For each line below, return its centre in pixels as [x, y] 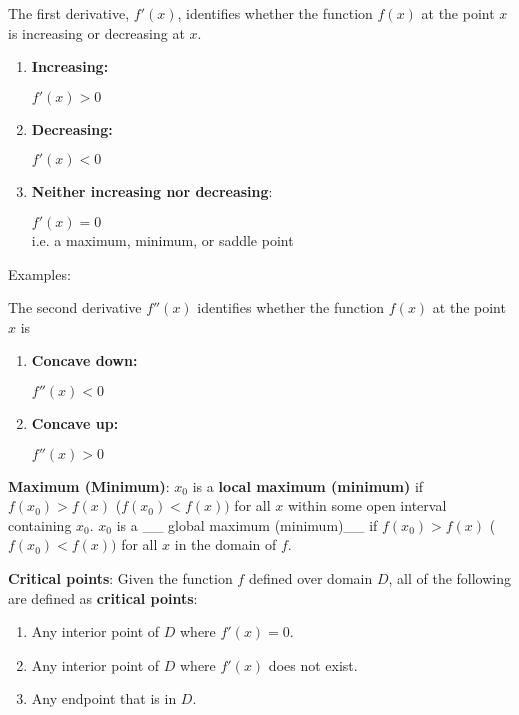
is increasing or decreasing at [96, 32]
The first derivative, [69, 13]
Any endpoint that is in [104, 698]
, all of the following [449, 577]
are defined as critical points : [103, 597]
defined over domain [310, 577]
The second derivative [75, 307]
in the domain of [225, 544]
